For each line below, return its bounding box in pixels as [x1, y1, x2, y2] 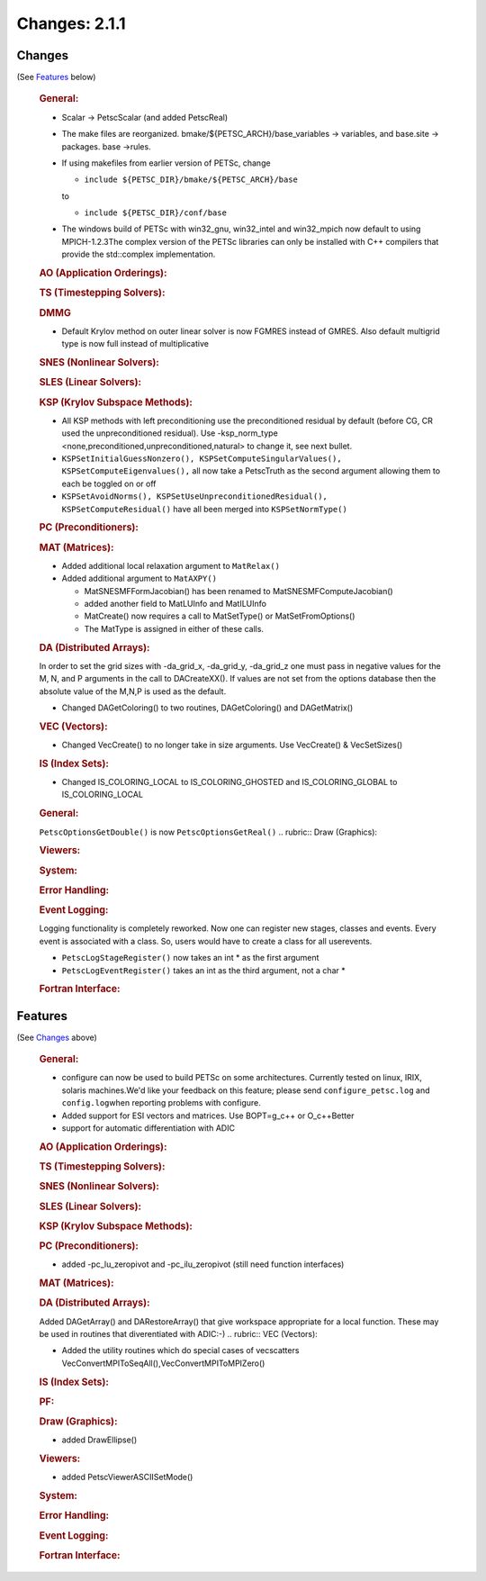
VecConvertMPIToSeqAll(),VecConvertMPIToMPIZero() [61, 1358, 265, 1369]
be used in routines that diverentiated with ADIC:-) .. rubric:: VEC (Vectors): [39, 1329, 319, 1340]
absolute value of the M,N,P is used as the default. [39, 685, 227, 697]
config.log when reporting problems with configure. [61, 1098, 261, 1108]
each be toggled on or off [61, 478, 157, 489]
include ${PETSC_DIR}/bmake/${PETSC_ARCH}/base [84, 175, 299, 185]
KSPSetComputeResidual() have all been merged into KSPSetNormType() [61, 503, 348, 514]
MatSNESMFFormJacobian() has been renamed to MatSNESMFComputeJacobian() [84, 585, 393, 596]
